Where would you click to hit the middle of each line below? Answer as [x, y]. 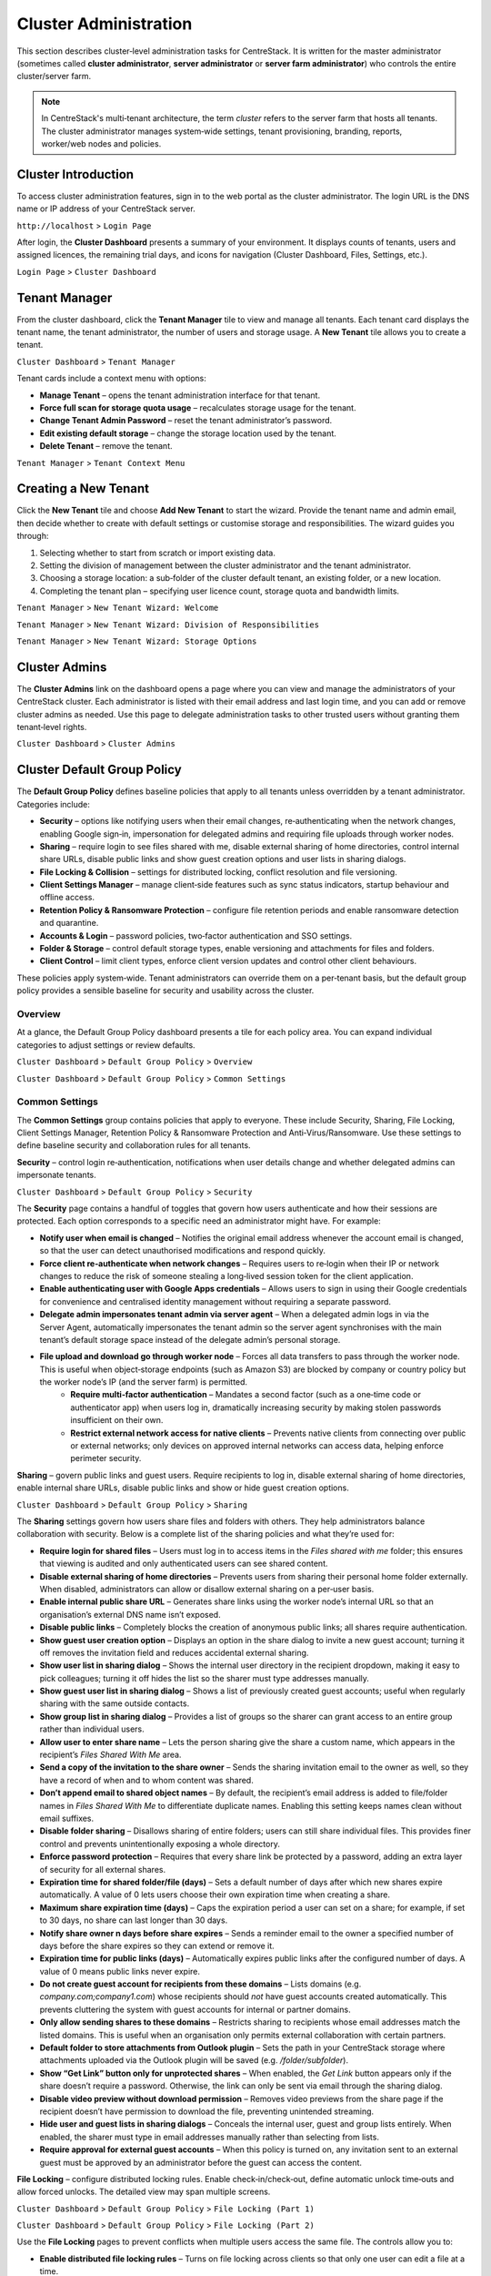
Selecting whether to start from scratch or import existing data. [158, 553]
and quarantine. [69, 923]
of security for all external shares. [103, 1869]
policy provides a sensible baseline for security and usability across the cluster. [165, 991]
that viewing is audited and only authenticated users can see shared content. [184, 1564]
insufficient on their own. [117, 1420]
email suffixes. [67, 1818]
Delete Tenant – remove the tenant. [106, 446]
